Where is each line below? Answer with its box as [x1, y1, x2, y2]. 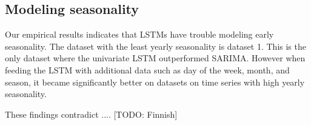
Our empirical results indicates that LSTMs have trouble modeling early [5, 28, 274, 41]
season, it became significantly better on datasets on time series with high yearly [5, 75, 305, 88]
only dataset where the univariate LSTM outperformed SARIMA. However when [5, 52, 306, 64]
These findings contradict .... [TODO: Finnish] [5, 107, 178, 120]
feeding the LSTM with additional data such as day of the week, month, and [5, 63, 290, 76]
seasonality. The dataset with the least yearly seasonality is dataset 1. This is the [5, 39, 306, 52]
